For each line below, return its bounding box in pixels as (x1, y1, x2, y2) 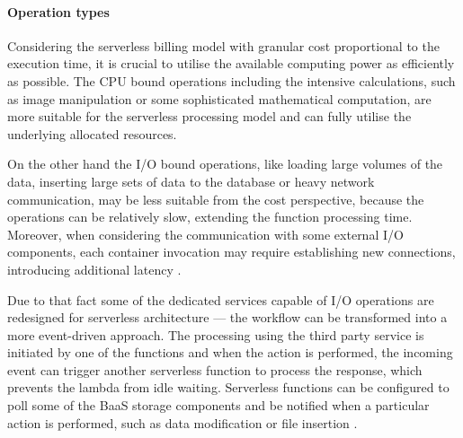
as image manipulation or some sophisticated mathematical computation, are (7, 89, 432, 108)
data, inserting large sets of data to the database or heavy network (7, 171, 375, 190)
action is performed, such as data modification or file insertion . (7, 413, 358, 432)
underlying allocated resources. (7, 124, 177, 143)
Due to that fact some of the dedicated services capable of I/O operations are (7, 290, 434, 309)
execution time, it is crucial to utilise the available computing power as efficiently (7, 54, 455, 73)
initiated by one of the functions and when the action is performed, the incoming (7, 343, 453, 362)
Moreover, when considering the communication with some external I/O (7, 224, 404, 243)
